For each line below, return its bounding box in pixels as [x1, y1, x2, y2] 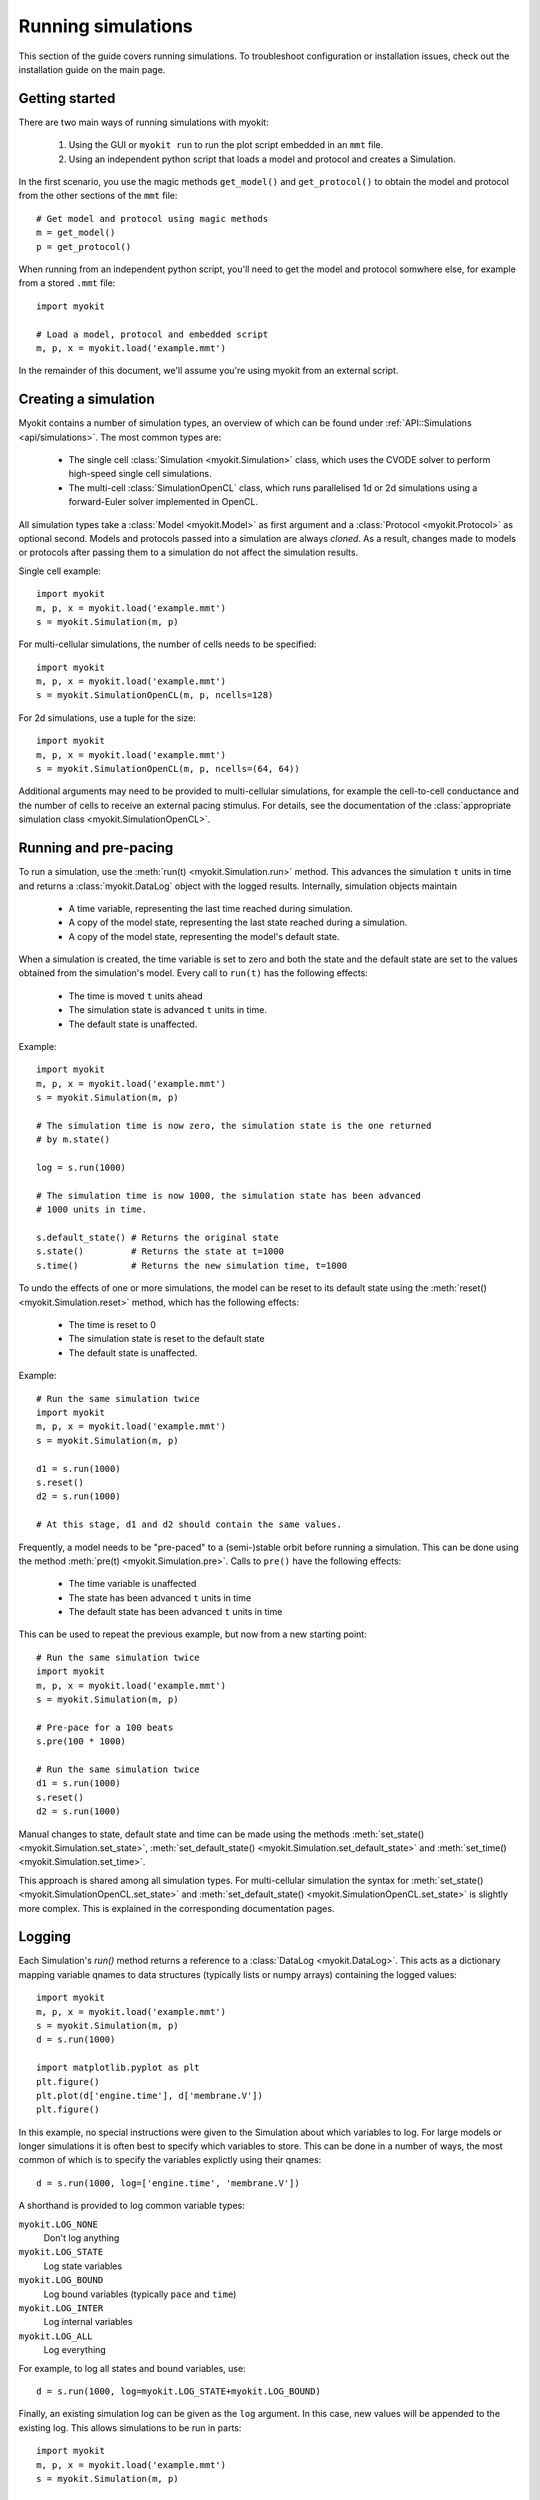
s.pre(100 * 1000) [36, 1736, 127, 1747]
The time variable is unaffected [68, 1578, 197, 1590]
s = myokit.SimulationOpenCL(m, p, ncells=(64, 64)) [36, 763, 300, 775]
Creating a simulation [18, 391, 155, 408]
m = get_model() [36, 227, 116, 239]
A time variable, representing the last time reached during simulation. [68, 902, 354, 914]
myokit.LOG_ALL [18, 2330, 94, 2342]
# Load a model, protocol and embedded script [36, 328, 269, 340]
